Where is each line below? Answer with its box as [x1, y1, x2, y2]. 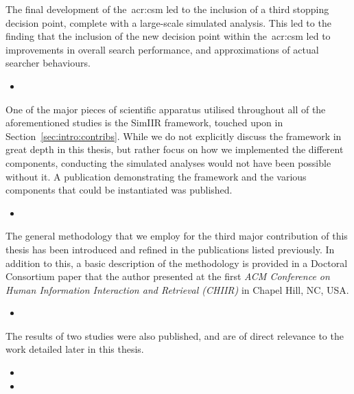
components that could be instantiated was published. [5, 183, 233, 197]
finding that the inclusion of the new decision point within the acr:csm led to [5, 29, 331, 43]
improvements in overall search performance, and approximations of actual [5, 42, 319, 56]
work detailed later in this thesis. [5, 342, 144, 356]
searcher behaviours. [5, 56, 91, 70]
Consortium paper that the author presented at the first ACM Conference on [5, 269, 330, 283]
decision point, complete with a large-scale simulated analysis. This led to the [5, 15, 331, 30]
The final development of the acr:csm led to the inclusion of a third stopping [5, 2, 329, 16]
